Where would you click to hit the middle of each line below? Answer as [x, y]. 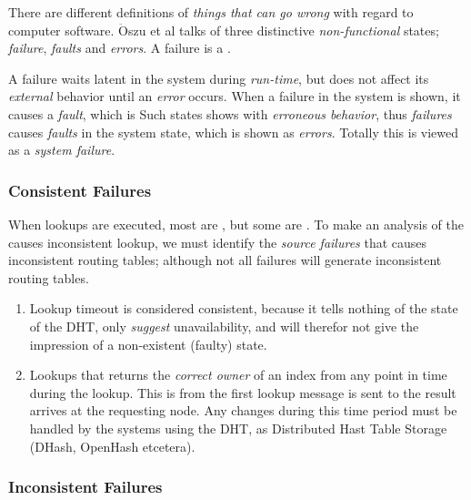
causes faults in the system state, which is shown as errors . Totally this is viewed [234, 132]
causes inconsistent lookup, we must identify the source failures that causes [218, 242]
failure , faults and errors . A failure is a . [120, 48]
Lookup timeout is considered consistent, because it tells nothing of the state [244, 308]
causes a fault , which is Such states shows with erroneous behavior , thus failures [230, 113]
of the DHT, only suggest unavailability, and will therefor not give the [224, 326]
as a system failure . [62, 150]
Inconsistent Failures [85, 487]
